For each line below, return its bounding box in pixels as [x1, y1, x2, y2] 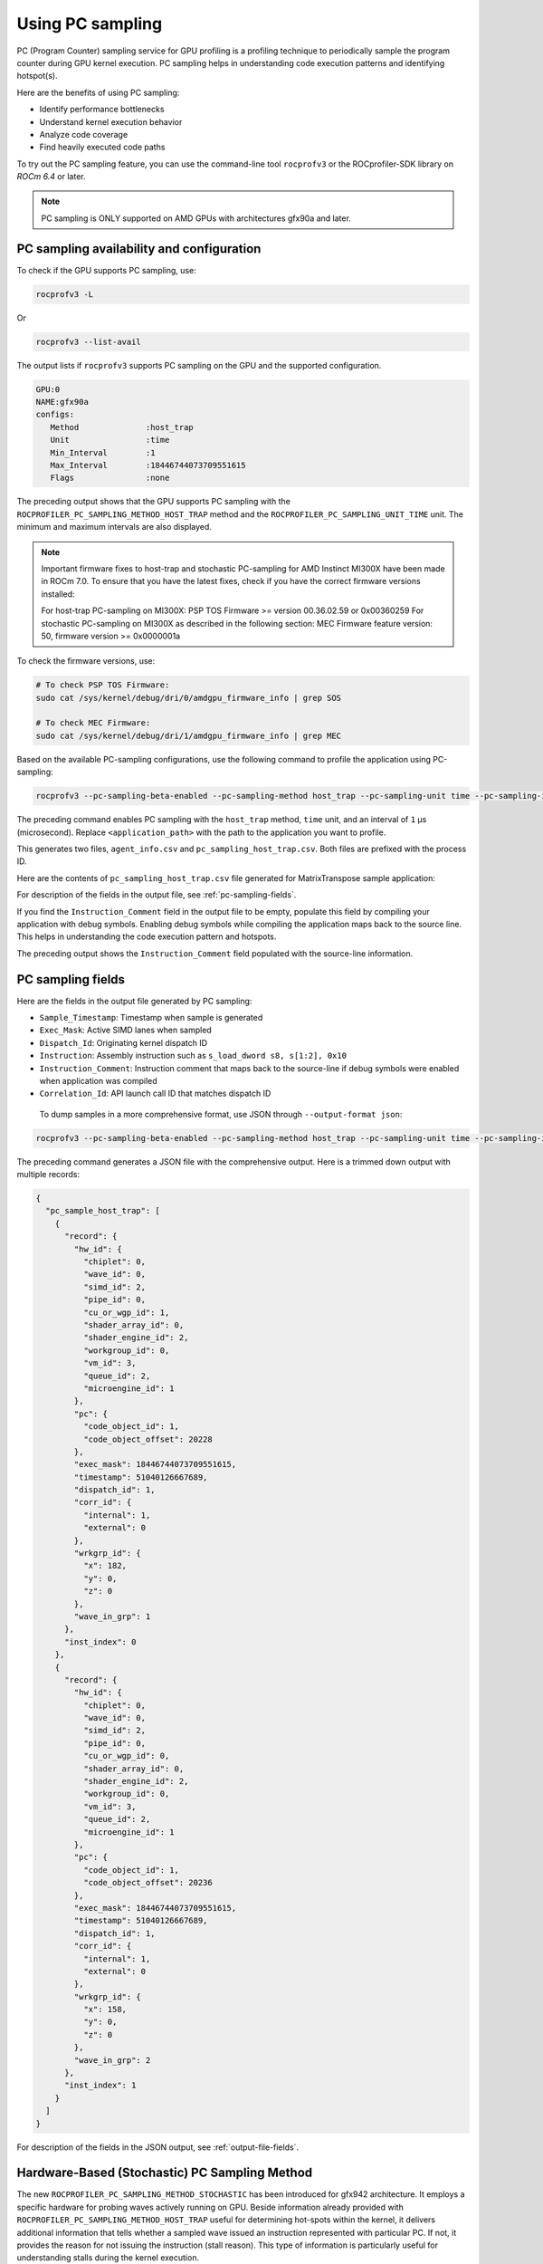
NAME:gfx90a [35, 397, 90, 408]
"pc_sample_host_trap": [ [45, 1205, 160, 1216]
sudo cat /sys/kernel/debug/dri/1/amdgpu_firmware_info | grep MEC [35, 730, 342, 741]
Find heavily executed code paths [39, 141, 166, 153]
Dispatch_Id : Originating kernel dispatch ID [39, 1037, 208, 1048]
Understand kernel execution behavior [39, 116, 183, 127]
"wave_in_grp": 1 [73, 1611, 151, 1621]
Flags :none [50, 473, 170, 484]
